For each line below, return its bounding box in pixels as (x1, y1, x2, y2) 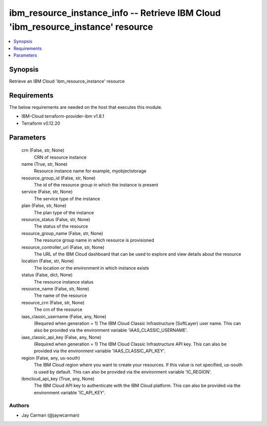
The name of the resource (34, 292, 87, 299)
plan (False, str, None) (21, 203, 67, 209)
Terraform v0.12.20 (21, 120, 60, 126)
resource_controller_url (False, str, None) (21, 244, 105, 250)
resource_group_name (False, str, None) (21, 230, 103, 236)
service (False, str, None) (21, 189, 73, 195)
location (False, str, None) (21, 258, 74, 264)
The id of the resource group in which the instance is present (34, 182, 158, 188)
